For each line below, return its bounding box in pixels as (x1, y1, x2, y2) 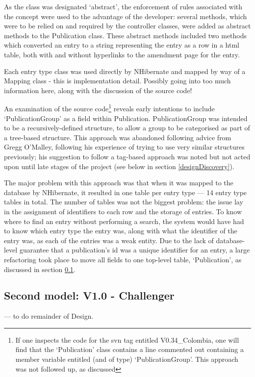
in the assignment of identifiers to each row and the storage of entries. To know (4, 206, 242, 216)
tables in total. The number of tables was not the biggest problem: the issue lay (4, 197, 243, 207)
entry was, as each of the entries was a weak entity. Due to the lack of (4, 235, 214, 245)
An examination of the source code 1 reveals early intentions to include (4, 102, 215, 113)
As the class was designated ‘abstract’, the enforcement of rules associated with (4, 1, 243, 11)
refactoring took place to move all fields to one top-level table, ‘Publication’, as (4, 254, 242, 264)
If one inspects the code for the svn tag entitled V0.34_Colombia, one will (15, 334, 239, 345)
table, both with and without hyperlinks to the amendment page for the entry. (4, 49, 240, 59)
